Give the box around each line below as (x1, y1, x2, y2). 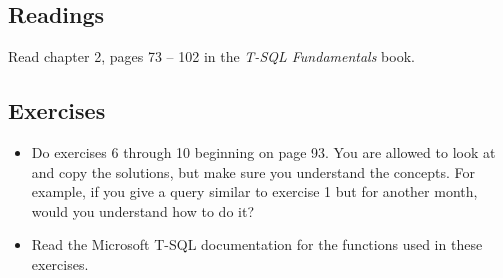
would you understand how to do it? (31, 200, 254, 221)
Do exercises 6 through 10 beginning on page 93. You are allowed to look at (31, 142, 496, 162)
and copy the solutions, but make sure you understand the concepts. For (31, 161, 476, 182)
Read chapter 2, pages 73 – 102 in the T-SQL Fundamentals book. (8, 46, 415, 67)
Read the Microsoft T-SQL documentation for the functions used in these (31, 234, 483, 255)
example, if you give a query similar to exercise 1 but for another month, (31, 181, 478, 202)
